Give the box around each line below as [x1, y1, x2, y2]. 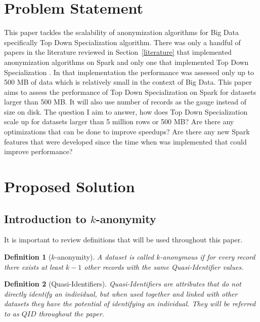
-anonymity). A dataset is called [55, 252, 154, 262]
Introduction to [4, 210, 86, 226]
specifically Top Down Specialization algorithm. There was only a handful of [4, 37, 241, 47]
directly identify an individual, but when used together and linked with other [4, 288, 238, 299]
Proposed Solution [4, 176, 135, 197]
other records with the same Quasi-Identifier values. [84, 261, 244, 272]
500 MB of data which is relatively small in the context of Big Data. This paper [4, 77, 252, 87]
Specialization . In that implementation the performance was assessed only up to [4, 66, 254, 77]
